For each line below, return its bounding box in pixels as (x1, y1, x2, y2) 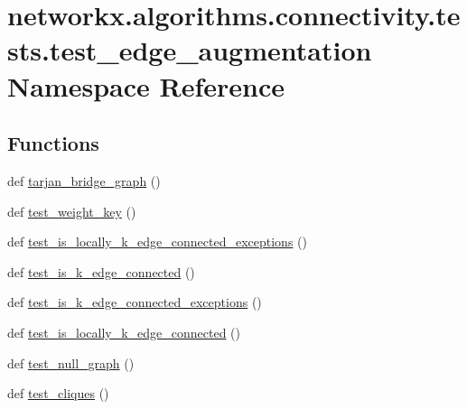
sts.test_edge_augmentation (7, 32, 372, 69)
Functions (7, 129, 99, 157)
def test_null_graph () (7, 353, 135, 372)
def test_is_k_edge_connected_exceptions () (7, 293, 262, 311)
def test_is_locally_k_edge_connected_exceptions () (7, 232, 307, 251)
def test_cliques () (7, 384, 109, 403)
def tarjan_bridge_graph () (7, 171, 161, 190)
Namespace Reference (7, 67, 285, 104)
